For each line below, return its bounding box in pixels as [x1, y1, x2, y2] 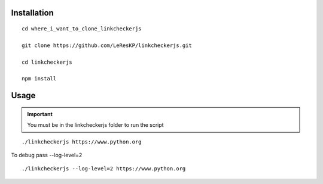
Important [27, 110, 53, 117]
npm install [22, 75, 57, 82]
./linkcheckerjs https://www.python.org [22, 138, 142, 145]
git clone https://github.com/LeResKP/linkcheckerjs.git [22, 42, 193, 49]
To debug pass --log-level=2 [11, 151, 83, 158]
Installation [11, 8, 54, 18]
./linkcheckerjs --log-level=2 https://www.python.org [22, 166, 186, 172]
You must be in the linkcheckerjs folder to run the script [27, 121, 164, 129]
